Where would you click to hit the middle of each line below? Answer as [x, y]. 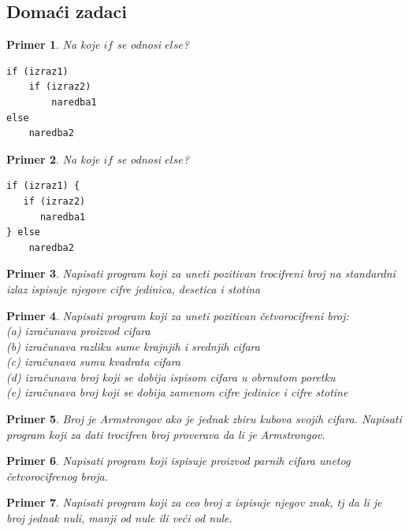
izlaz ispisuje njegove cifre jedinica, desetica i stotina [134, 288]
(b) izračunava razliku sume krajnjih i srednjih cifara [133, 346]
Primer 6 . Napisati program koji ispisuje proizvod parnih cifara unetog [178, 461]
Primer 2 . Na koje [53, 159]
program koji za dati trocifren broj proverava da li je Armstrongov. [166, 434]
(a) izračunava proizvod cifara [78, 331]
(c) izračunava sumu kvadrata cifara [93, 361]
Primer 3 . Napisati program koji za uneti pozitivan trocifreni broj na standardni [201, 273]
